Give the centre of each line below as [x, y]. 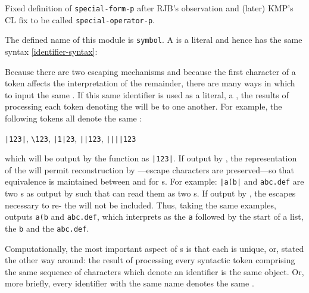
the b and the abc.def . [47, 228]
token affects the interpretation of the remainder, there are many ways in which [150, 83]
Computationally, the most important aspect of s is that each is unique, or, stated [154, 248]
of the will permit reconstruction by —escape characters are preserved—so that [149, 169]
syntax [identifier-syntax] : [51, 51]
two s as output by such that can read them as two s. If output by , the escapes [150, 193]
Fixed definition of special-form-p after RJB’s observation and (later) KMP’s [149, 8]
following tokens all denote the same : [74, 118]
